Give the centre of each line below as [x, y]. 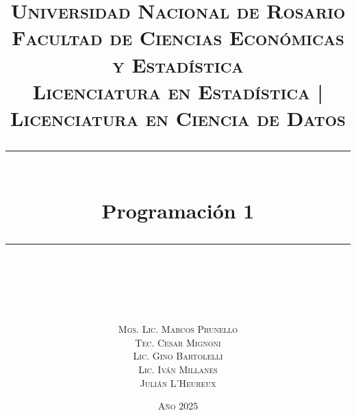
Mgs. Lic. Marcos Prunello [178, 329]
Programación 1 [178, 211]
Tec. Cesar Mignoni [178, 342]
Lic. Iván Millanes [178, 369]
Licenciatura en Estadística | [178, 91]
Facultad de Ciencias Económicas [178, 37]
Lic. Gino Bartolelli [178, 356]
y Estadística [178, 64]
